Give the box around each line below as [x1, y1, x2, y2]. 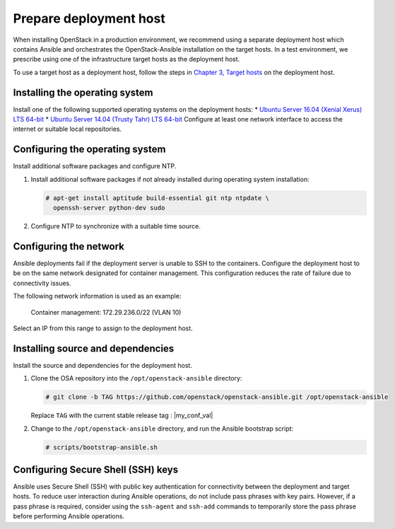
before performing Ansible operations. [13, 512, 125, 521]
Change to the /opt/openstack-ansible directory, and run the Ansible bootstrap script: [30, 424, 294, 433]
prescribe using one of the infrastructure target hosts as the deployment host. [13, 55, 240, 64]
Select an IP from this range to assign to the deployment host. [13, 324, 194, 332]
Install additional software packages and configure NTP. [13, 162, 177, 170]
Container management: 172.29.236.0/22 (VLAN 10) [30, 308, 182, 316]
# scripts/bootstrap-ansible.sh [45, 443, 158, 451]
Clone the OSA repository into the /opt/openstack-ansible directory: [30, 374, 242, 383]
